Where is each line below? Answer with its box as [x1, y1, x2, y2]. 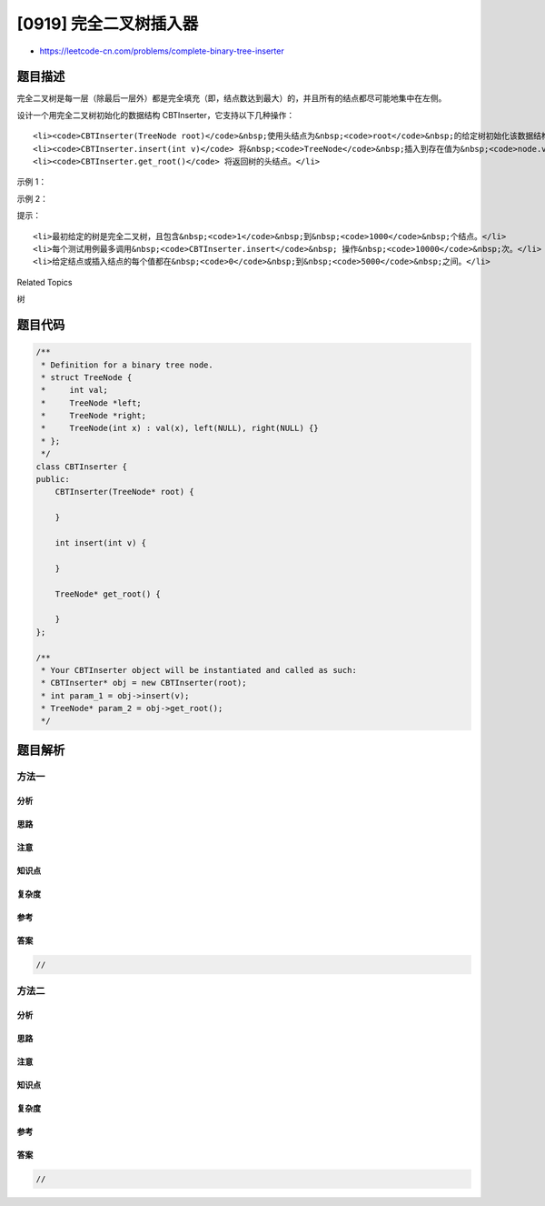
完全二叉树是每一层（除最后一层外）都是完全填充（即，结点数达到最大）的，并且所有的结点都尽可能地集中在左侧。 [16, 93, 447, 104]
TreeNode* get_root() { [54, 588, 161, 599]
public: [35, 474, 70, 485]
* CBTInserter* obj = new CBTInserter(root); [41, 678, 247, 688]
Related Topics [16, 276, 73, 287]
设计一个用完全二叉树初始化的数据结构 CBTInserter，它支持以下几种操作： [16, 109, 295, 120]
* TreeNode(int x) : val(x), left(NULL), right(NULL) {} [41, 423, 319, 434]
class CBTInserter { [35, 461, 127, 472]
